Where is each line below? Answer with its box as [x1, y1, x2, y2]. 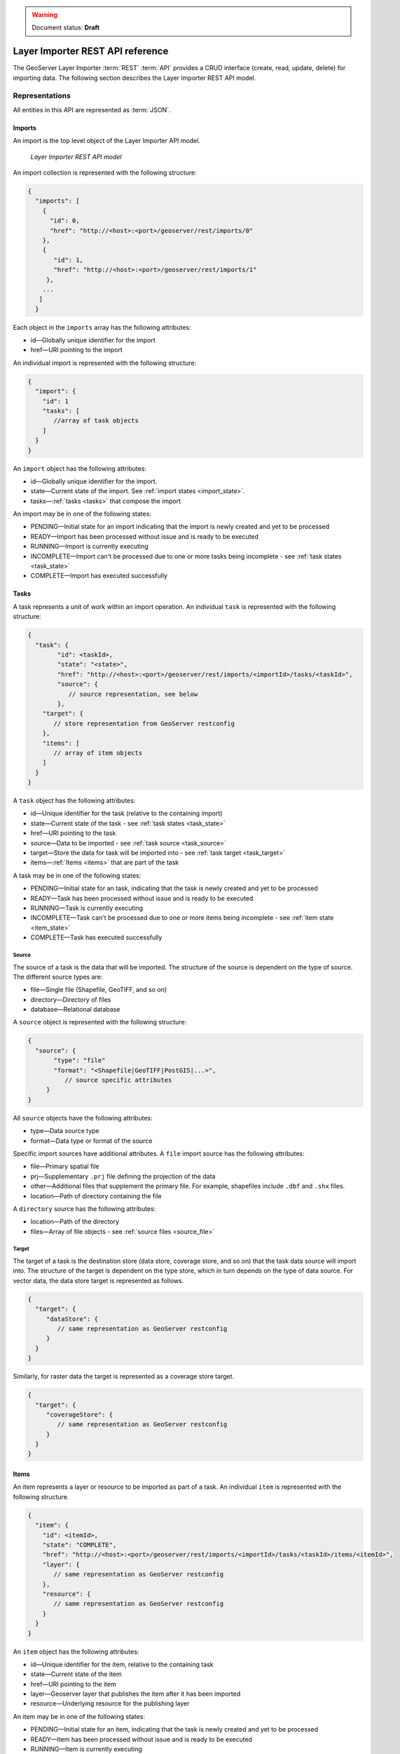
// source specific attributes [64, 1076, 172, 1084]
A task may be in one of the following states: [13, 871, 142, 880]
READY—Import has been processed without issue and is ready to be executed [30, 532, 259, 540]
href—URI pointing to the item [30, 1680, 117, 1688]
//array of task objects [53, 417, 139, 424]
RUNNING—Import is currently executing [30, 542, 149, 551]
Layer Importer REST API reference [13, 46, 169, 58]
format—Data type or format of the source [30, 1137, 153, 1145]
